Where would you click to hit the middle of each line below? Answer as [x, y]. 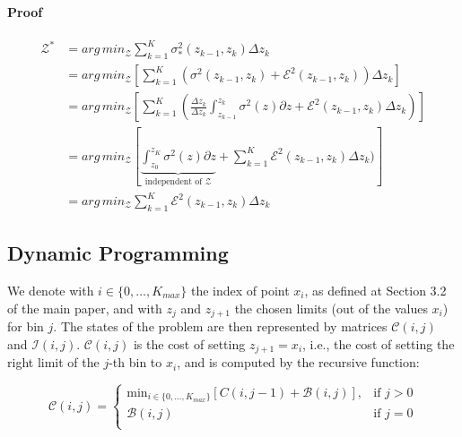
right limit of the [53, 362]
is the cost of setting [189, 343]
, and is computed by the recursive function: [298, 362]
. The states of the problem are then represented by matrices [220, 326]
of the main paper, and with [85, 308]
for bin [26, 326]
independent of [174, 181]
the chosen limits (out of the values [331, 308]
